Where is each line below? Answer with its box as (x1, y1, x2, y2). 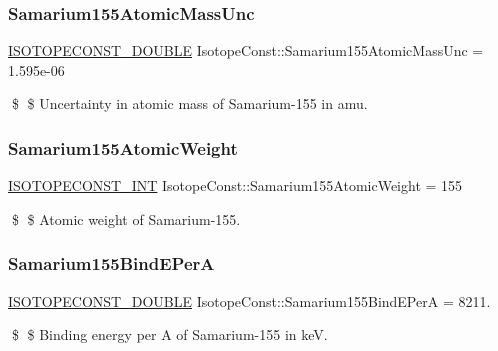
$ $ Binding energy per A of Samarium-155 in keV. (11, 324, 328, 345)
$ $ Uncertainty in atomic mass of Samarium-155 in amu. (11, 93, 368, 114)
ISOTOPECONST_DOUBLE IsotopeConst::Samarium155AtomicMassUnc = (8, 40, 484, 61)
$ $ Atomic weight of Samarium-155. (11, 208, 241, 229)
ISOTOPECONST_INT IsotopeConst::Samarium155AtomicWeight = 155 (8, 175, 463, 196)
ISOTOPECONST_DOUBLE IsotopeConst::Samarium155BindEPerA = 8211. (8, 290, 491, 311)
